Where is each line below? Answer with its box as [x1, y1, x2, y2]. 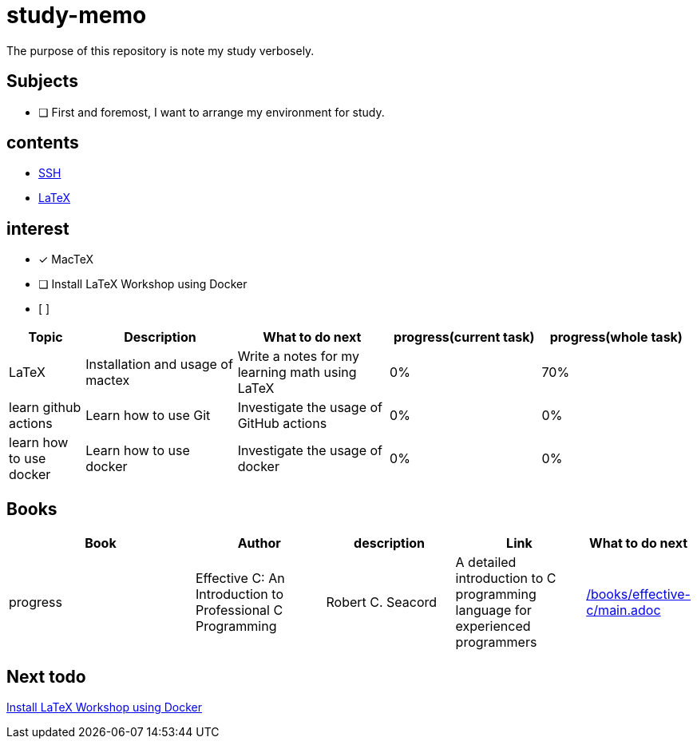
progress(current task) [394, 329, 535, 346]
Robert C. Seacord [326, 594, 438, 611]
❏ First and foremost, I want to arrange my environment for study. [38, 105, 385, 119]
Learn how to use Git [85, 407, 211, 424]
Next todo [6, 666, 86, 687]
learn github [9, 399, 81, 416]
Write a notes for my [237, 348, 360, 365]
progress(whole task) [549, 329, 683, 346]
